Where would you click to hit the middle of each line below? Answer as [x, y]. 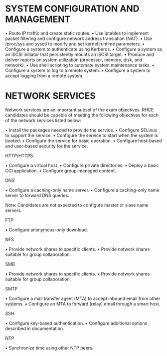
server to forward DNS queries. [37, 195]
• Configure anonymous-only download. [47, 229]
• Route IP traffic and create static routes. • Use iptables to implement [77, 33]
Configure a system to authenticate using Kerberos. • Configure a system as [84, 49]
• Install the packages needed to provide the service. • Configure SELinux [81, 130]
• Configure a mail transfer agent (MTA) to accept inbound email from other [83, 298]
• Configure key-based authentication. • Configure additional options [76, 323]
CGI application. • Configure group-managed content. [61, 170]
